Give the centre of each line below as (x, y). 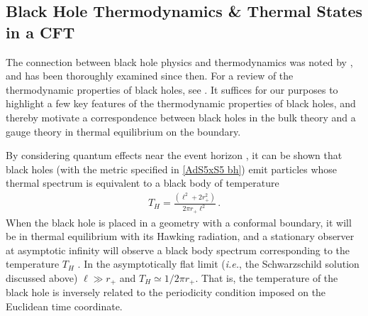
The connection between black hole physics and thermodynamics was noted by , (179, 61)
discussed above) (42, 277)
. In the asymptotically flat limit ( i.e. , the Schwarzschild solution (218, 264)
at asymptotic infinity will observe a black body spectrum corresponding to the (178, 250)
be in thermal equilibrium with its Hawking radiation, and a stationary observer (180, 236)
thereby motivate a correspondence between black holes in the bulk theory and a (181, 117)
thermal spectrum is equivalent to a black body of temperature (143, 183)
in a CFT (40, 32)
